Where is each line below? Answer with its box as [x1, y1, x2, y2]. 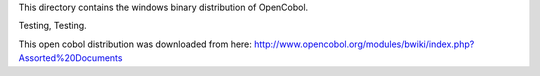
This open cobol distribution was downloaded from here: [18, 38, 252, 50]
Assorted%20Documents [18, 52, 123, 64]
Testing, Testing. [18, 20, 87, 32]
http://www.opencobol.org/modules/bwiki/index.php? [253, 38, 475, 50]
